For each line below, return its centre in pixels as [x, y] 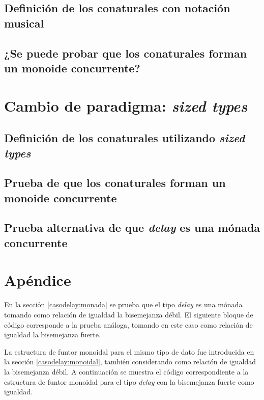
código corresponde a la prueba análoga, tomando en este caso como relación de [128, 324]
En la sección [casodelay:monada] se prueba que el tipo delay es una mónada [123, 304]
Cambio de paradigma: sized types [126, 105]
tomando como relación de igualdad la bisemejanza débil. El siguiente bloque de [129, 314]
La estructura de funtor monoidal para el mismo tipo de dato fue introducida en [129, 351]
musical [24, 23]
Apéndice [38, 280]
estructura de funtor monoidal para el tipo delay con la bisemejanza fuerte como [129, 381]
